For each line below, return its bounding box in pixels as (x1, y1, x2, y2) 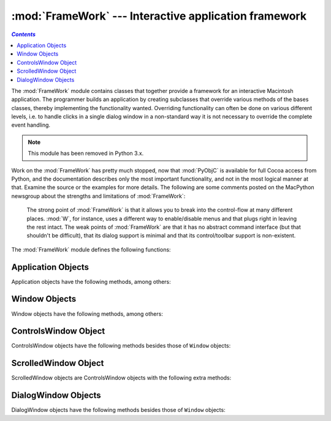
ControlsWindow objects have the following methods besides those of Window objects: (11, 342, 231, 349)
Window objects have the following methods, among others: (11, 310, 164, 318)
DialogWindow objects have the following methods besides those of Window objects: (11, 406, 226, 414)
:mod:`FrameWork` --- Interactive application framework (11, 9, 306, 23)
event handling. (11, 121, 51, 129)
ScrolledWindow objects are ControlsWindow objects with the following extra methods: (11, 374, 232, 382)
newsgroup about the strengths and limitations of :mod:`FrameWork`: (11, 192, 186, 199)
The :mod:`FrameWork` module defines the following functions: (11, 245, 171, 253)
